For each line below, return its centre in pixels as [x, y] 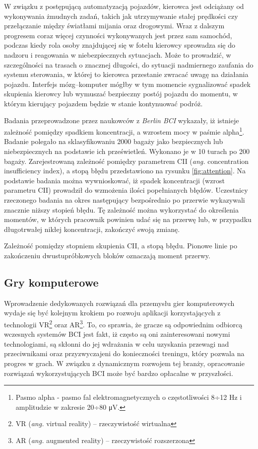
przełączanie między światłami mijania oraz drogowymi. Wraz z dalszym [114, 26]
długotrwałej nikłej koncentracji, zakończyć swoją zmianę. [92, 229]
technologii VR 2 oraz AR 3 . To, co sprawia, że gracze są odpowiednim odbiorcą [123, 323]
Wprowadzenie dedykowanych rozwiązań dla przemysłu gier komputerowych [119, 303]
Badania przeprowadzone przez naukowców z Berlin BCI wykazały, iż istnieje [122, 120]
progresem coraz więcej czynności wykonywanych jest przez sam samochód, [118, 35]
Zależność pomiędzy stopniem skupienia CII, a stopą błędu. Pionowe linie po [121, 246]
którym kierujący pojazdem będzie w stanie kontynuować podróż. [103, 103]
